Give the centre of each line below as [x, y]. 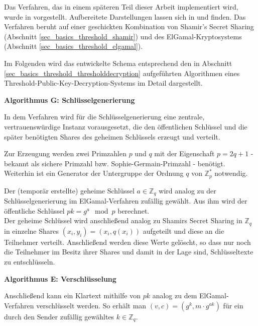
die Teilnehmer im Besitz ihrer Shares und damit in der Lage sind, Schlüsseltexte [129, 252]
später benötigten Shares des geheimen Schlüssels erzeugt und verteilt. [112, 136]
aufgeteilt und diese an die [183, 231]
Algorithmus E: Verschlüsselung [60, 278]
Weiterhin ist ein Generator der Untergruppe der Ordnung [94, 173]
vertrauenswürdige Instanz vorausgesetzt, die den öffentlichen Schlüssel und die [126, 126]
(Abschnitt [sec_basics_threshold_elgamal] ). [74, 46]
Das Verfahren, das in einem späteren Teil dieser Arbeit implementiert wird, [121, 7]
